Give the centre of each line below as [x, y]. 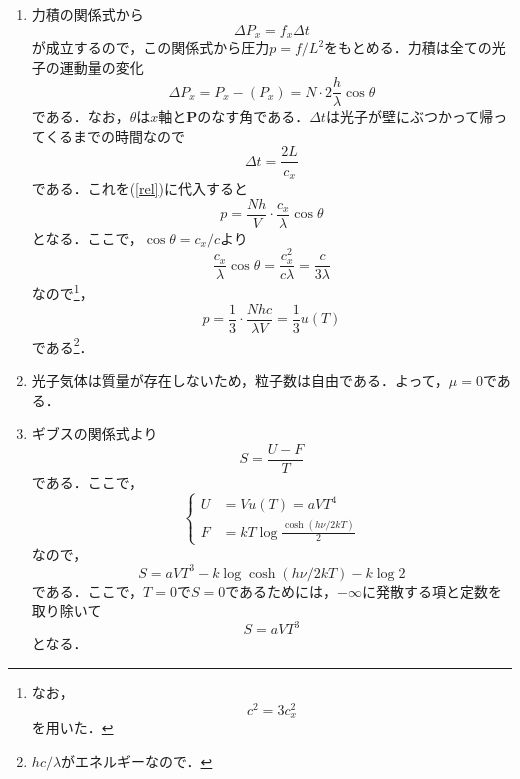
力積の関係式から [87, 14]
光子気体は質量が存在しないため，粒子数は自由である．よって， [240, 379]
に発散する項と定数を [431, 590]
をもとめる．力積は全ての [408, 47]
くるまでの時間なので [115, 135]
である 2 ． [62, 345]
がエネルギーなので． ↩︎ [137, 760]
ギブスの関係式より [94, 433]
